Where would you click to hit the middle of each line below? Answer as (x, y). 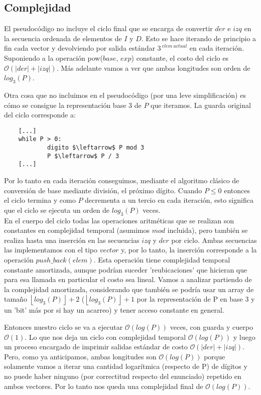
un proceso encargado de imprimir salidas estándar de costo (96, 347)
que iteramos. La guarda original (201, 105)
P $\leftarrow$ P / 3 (83, 156)
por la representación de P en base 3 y (196, 299)
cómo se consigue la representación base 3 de (73, 105)
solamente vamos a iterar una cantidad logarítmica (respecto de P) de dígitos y (126, 366)
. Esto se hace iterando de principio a (199, 38)
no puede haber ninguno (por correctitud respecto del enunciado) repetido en (123, 376)
